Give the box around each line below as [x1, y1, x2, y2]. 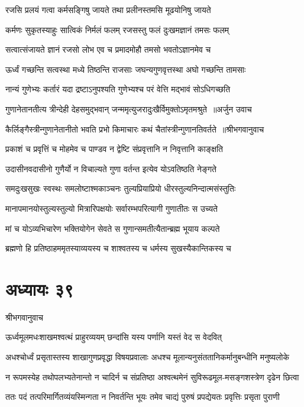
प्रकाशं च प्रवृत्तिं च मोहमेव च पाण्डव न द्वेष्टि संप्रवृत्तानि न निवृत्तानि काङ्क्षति [5, 143, 224, 155]
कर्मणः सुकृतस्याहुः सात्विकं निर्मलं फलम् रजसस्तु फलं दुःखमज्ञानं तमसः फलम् [5, 23, 229, 35]
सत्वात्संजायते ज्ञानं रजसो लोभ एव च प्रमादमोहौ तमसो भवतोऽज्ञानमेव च [5, 43, 211, 56]
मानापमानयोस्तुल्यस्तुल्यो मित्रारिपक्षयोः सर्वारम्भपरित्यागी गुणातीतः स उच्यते [5, 202, 218, 214]
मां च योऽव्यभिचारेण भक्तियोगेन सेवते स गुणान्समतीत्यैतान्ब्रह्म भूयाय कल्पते [5, 222, 220, 234]
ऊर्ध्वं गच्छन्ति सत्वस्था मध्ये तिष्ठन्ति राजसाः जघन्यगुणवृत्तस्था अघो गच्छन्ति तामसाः [5, 63, 246, 75]
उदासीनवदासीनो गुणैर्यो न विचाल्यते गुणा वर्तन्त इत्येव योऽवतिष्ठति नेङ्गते [5, 162, 216, 175]
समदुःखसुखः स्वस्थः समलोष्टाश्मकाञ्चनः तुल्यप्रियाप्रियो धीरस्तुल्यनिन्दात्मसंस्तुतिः [5, 182, 236, 195]
